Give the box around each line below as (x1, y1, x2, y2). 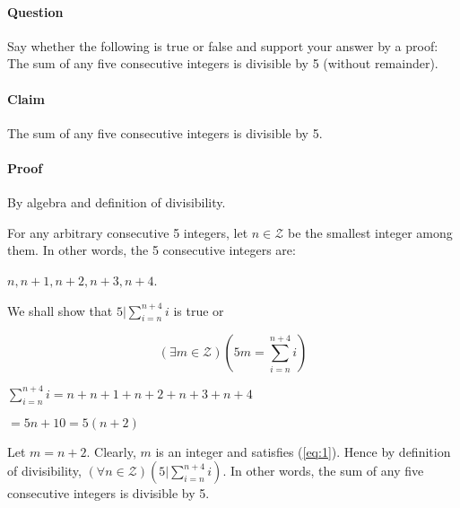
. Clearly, (86, 442, 136, 460)
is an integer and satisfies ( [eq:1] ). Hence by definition (155, 442, 451, 460)
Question (7, 2, 64, 21)
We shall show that (7, 301, 113, 320)
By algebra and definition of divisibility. (7, 193, 226, 212)
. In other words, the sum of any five (222, 461, 424, 480)
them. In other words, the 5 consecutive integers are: (7, 241, 296, 259)
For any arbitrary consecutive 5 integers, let (7, 223, 248, 241)
